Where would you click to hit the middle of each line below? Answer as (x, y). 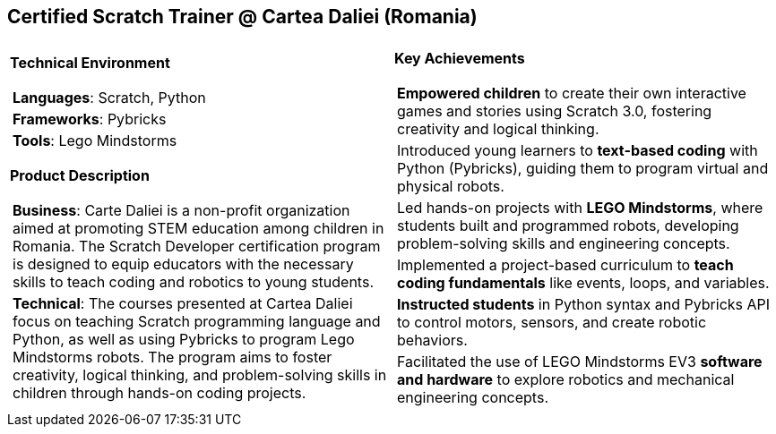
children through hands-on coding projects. (160, 393)
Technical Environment (90, 63)
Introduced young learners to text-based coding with (578, 151)
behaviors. (432, 340)
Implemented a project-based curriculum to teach (565, 265)
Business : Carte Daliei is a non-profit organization (181, 211)
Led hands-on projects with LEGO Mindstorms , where (580, 208)
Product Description (80, 176)
